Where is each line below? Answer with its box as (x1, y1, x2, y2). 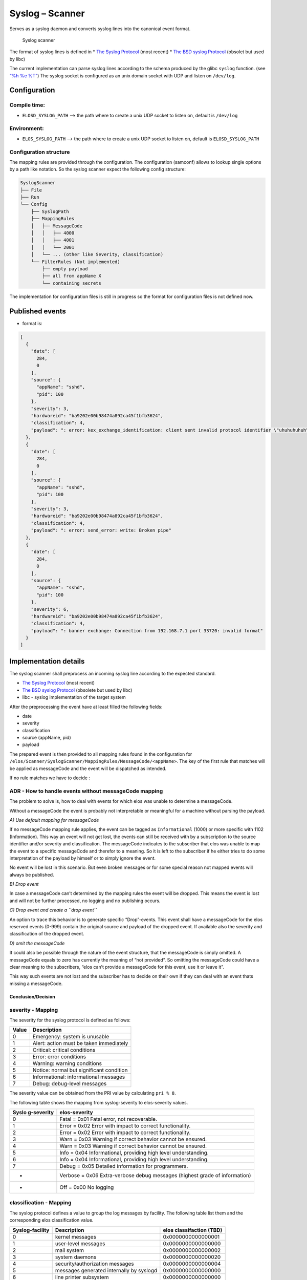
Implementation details (9, 657, 85, 666)
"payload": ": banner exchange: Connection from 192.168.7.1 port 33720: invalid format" (31, 628, 264, 633)
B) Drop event (9, 881, 39, 887)
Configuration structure (9, 148, 70, 156)
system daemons (55, 1253, 97, 1261)
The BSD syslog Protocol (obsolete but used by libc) (22, 687, 133, 693)
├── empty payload (41, 266, 88, 271)
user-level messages (55, 1240, 105, 1247)
